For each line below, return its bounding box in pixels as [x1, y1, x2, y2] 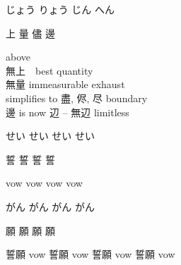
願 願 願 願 [6, 223, 55, 238]
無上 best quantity [6, 63, 93, 78]
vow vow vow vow [6, 175, 83, 190]
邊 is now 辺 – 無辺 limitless [6, 104, 129, 119]
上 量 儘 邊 [6, 25, 55, 40]
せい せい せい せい [6, 128, 95, 143]
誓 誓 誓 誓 [6, 152, 55, 166]
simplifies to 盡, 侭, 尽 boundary [6, 90, 148, 105]
